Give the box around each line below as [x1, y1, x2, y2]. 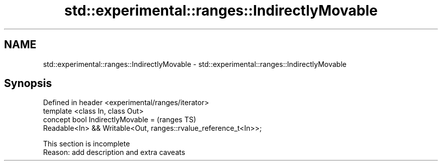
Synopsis [4, 77, 52, 90]
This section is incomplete [43, 139, 130, 148]
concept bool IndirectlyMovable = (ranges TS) [43, 115, 196, 124]
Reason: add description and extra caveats [43, 148, 185, 157]
